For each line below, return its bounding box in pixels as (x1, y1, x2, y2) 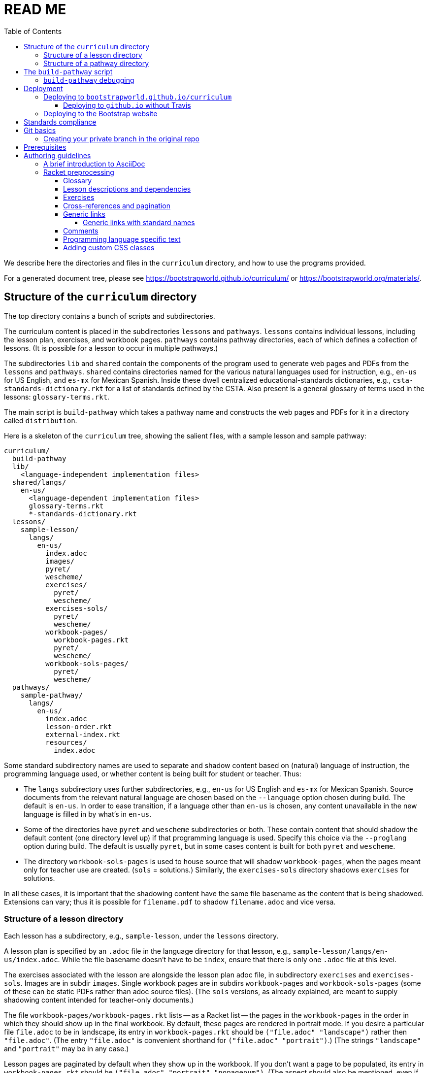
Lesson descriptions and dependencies (63, 184, 191, 193)
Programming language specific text (63, 235, 181, 243)
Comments (63, 226, 99, 235)
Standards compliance (24, 117, 97, 126)
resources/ (45, 738, 87, 746)
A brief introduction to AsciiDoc (43, 159, 145, 168)
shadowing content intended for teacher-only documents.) (4, 996, 194, 1005)
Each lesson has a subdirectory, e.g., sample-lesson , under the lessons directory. (4, 932, 279, 940)
